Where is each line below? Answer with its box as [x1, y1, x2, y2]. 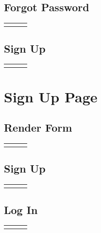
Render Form [4, 120, 72, 135]
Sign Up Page [4, 86, 98, 106]
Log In [4, 202, 38, 217]
